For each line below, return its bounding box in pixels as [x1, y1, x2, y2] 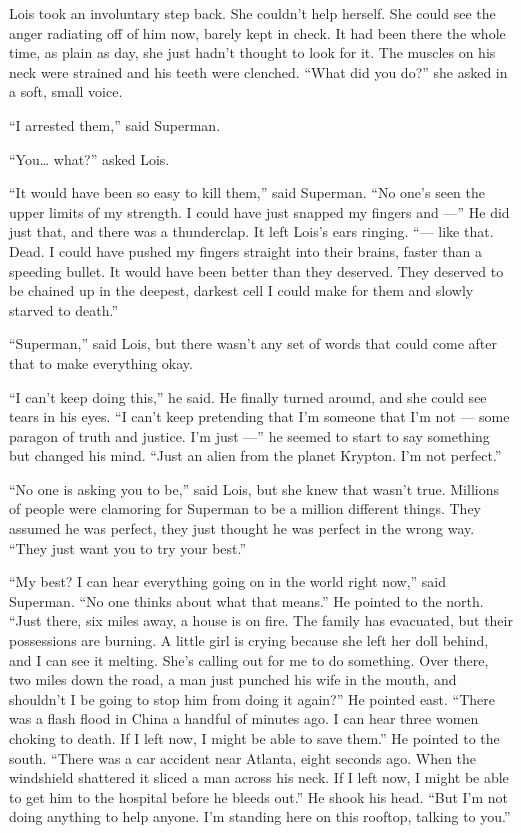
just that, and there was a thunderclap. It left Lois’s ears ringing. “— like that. [9, 221, 494, 242]
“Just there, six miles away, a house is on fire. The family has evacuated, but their [9, 610, 513, 631]
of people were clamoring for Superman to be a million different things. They [9, 498, 482, 519]
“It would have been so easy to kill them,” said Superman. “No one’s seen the [9, 182, 485, 203]
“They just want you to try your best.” [9, 537, 247, 558]
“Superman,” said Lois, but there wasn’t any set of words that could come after [9, 333, 497, 354]
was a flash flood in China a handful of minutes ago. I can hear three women [9, 708, 479, 729]
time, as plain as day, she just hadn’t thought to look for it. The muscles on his [9, 42, 496, 63]
